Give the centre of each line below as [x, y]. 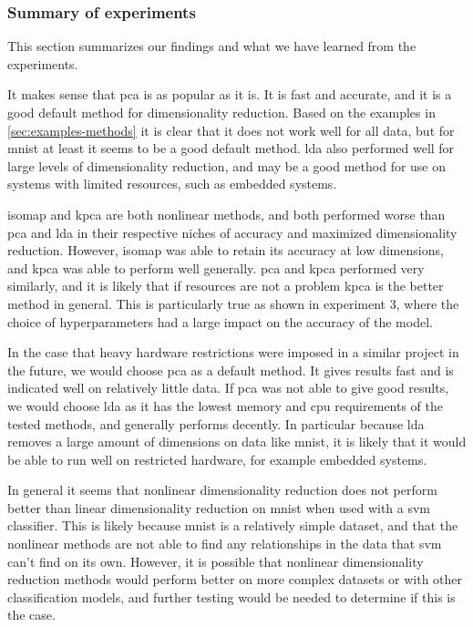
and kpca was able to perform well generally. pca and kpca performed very [216, 267]
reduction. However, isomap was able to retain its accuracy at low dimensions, [226, 250]
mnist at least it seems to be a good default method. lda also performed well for [231, 148]
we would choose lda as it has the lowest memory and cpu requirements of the [226, 405]
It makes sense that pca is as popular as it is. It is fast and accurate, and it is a [230, 94]
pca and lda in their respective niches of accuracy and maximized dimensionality [232, 232]
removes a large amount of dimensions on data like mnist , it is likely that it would [237, 442]
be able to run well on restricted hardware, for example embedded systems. [217, 459]
